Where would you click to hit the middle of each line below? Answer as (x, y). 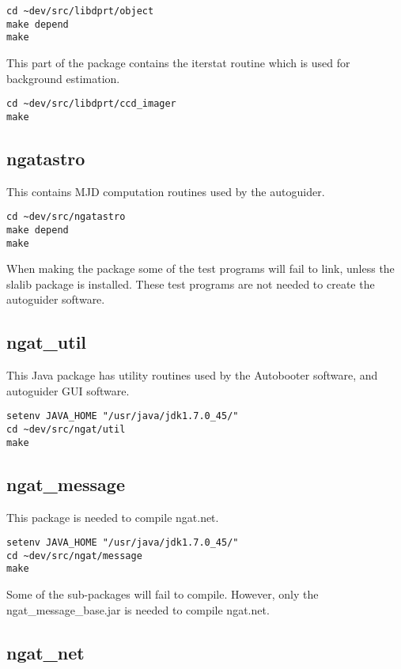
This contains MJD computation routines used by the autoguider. (166, 191)
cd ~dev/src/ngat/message (74, 556)
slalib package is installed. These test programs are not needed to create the (191, 283)
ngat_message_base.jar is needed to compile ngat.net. (138, 609)
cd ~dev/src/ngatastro (66, 217)
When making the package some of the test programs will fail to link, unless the (200, 268)
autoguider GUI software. (68, 390)
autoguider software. (56, 299)
